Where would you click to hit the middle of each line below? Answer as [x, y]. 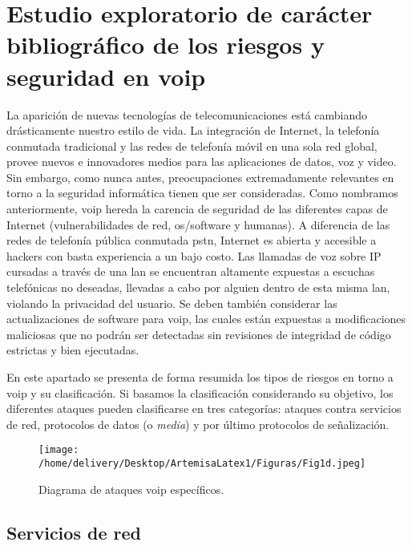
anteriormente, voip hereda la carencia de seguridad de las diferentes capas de [197, 209]
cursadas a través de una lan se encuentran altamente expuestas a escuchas [191, 271]
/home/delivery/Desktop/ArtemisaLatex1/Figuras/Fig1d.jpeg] [202, 464]
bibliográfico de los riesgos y [166, 44]
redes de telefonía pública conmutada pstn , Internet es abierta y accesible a [192, 240]
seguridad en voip [106, 76]
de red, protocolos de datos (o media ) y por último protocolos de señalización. [198, 424]
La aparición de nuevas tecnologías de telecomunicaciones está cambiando [187, 114]
